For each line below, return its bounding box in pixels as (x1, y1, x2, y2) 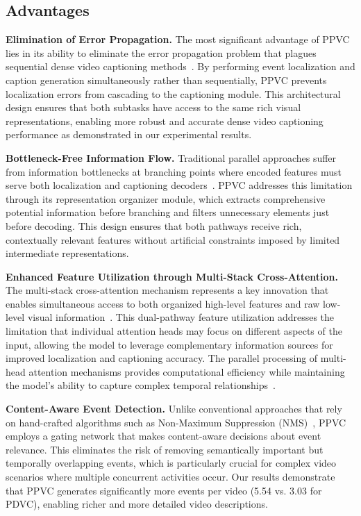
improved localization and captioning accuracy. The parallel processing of (6, 351, 318, 365)
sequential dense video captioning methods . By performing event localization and (6, 59, 355, 74)
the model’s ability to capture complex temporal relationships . (6, 378, 276, 392)
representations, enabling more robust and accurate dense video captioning (6, 113, 324, 128)
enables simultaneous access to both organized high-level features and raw (6, 296, 320, 310)
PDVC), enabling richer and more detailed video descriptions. (6, 497, 268, 511)
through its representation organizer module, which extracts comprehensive (6, 191, 326, 206)
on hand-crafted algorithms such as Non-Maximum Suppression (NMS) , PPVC (6, 415, 346, 429)
